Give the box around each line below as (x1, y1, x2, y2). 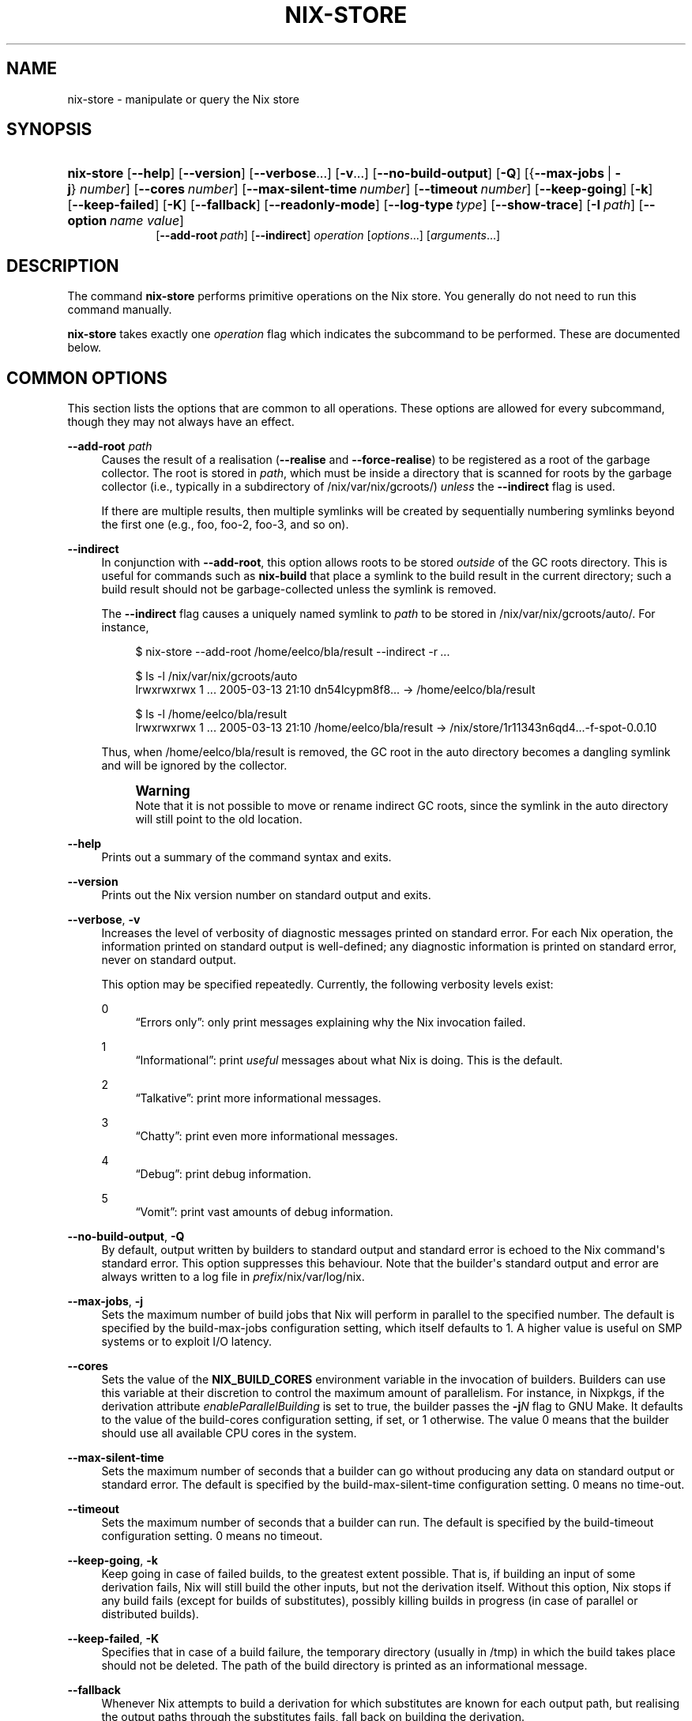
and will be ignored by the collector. (101, 759, 288, 773)
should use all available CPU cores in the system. (101, 1426, 357, 1440)
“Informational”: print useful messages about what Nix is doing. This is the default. (135, 1053, 563, 1068)
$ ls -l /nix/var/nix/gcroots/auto (135, 669, 298, 684)
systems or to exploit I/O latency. (101, 1335, 272, 1349)
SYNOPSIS (6, 119, 92, 140)
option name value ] (67, 213, 184, 229)
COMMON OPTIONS (6, 367, 167, 388)
